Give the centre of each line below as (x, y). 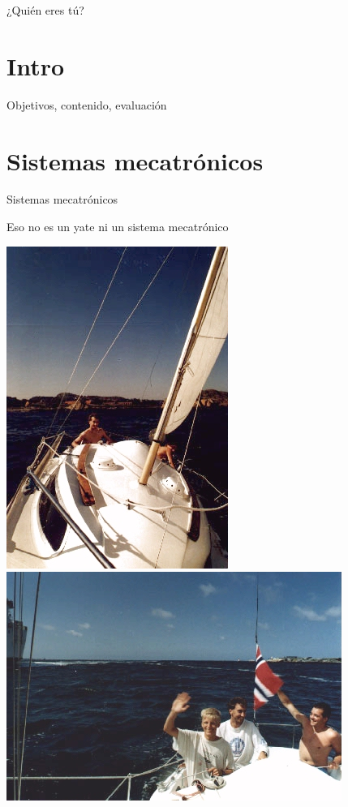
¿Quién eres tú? (45, 10)
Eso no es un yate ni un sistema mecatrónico (118, 227)
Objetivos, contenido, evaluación (87, 104)
